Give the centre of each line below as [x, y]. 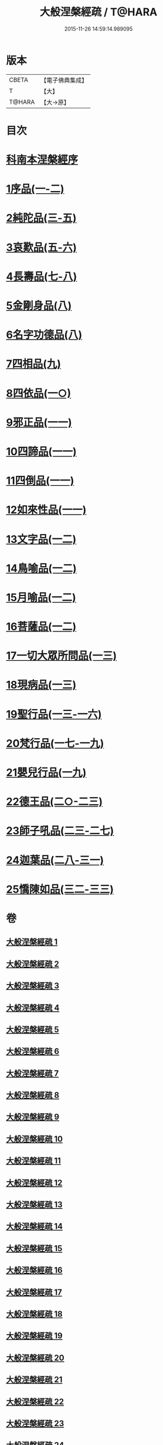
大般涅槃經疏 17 [34, 1292]
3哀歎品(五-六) [42, 247]
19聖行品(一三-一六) [54, 714]
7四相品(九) [34, 364]
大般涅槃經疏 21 [34, 1380]
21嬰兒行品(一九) [46, 772]
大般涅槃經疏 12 [34, 1183]
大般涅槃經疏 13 [34, 1205]
